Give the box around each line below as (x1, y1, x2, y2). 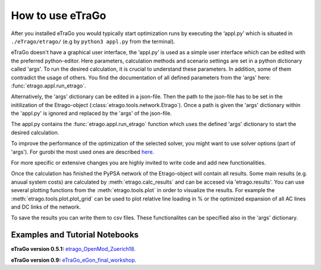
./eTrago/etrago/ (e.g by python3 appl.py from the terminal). (11, 37, 175, 45)
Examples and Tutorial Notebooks (11, 230, 139, 240)
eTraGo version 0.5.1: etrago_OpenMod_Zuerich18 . (11, 246, 136, 253)
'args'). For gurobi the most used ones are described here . (11, 148, 155, 155)
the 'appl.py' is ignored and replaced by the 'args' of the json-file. (11, 110, 172, 117)
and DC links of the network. (11, 203, 81, 211)
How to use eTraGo (11, 9, 106, 22)
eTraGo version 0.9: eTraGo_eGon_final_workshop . (11, 256, 137, 263)
